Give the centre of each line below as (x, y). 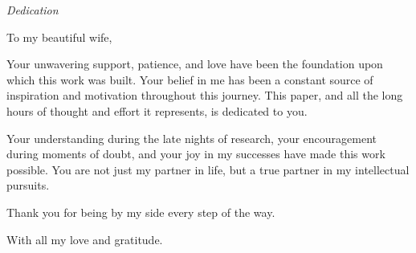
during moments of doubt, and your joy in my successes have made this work (196, 154)
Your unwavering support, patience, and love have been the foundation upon (195, 64)
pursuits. (28, 185)
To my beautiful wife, (59, 37)
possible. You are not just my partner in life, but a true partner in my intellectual (208, 169)
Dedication (33, 10)
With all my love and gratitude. (85, 239)
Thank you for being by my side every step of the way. (141, 212)
